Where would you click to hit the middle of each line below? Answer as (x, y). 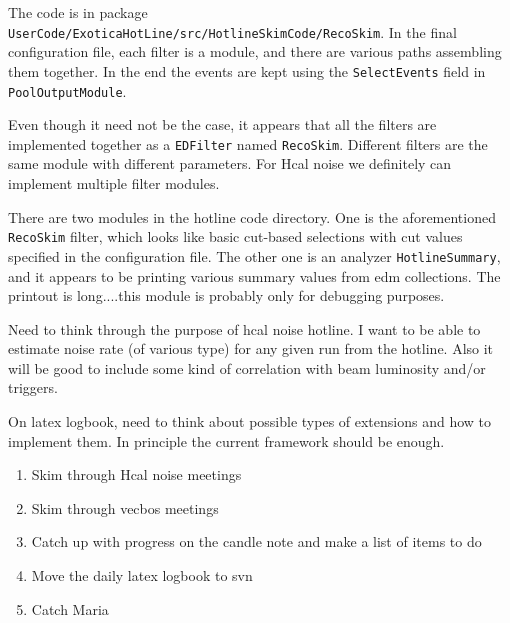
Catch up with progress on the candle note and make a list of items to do (256, 541)
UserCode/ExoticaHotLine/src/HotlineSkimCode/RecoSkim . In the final (232, 31)
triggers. (33, 387)
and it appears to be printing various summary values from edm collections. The (254, 275)
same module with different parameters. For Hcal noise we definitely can (230, 163)
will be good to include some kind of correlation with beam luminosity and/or (247, 367)
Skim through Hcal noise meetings (136, 474)
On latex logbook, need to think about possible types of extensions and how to (250, 421)
